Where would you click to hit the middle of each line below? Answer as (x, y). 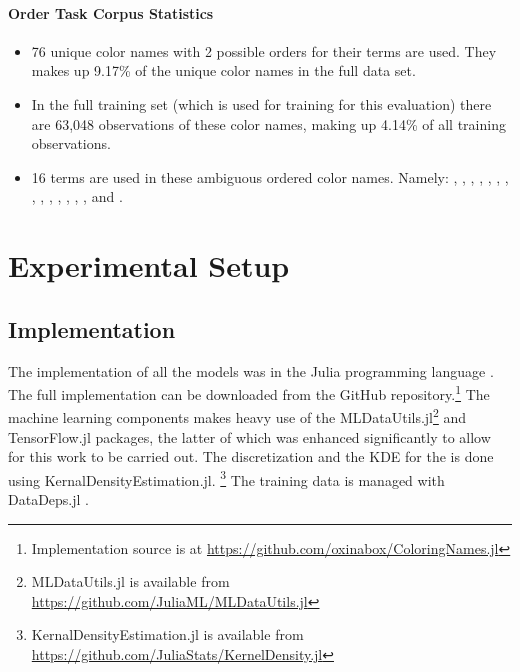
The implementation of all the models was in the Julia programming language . (251, 370)
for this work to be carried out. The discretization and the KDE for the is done (251, 456)
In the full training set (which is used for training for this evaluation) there (261, 103)
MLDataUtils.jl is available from (130, 581)
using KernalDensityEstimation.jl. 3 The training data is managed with (226, 478)
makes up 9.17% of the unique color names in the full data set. (223, 70)
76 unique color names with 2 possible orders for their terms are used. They (264, 50)
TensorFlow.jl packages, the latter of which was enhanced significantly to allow (249, 436)
